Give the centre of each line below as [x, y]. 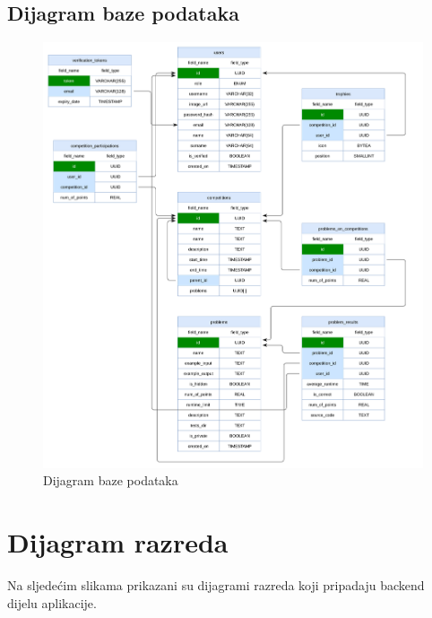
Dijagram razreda [118, 542]
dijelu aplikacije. [52, 602]
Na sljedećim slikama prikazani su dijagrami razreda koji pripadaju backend [216, 585]
